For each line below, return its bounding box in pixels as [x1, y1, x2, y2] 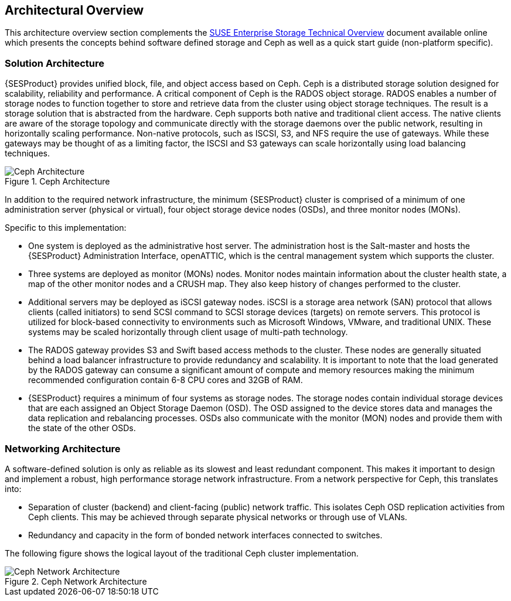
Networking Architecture [5, 442, 121, 455]
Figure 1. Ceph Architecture [5, 176, 110, 187]
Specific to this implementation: [5, 223, 127, 233]
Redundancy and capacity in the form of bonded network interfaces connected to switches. [28, 530, 383, 540]
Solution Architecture [5, 57, 104, 69]
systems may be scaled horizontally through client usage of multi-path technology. [28, 327, 348, 337]
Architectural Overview [5, 3, 144, 18]
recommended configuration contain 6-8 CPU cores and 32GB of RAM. [28, 375, 303, 385]
